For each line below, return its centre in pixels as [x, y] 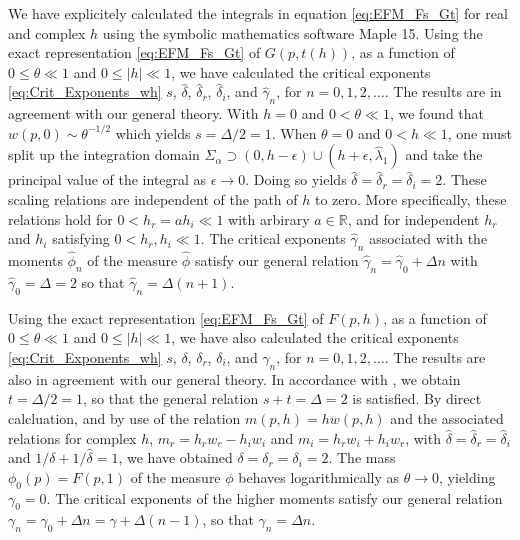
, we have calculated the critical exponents [301, 71]
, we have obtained [175, 457]
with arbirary [269, 218]
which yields [153, 132]
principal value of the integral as [107, 179]
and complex [47, 32]
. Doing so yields [296, 179]
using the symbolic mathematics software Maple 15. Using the [292, 32]
